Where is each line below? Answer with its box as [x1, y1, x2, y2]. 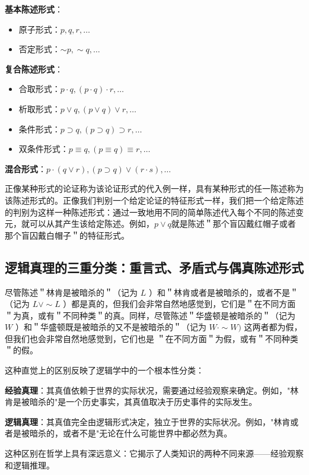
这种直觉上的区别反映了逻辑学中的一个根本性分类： [5, 364, 204, 376]
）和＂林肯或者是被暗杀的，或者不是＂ [148, 286, 298, 298]
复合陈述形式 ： [5, 62, 63, 75]
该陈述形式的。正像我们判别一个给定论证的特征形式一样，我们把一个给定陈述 [5, 194, 304, 206]
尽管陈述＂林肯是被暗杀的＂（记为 [5, 286, 138, 298]
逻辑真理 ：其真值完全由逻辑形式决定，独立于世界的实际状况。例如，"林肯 [5, 415, 291, 427]
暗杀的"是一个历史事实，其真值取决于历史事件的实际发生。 [29, 395, 257, 408]
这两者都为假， [244, 321, 302, 333]
